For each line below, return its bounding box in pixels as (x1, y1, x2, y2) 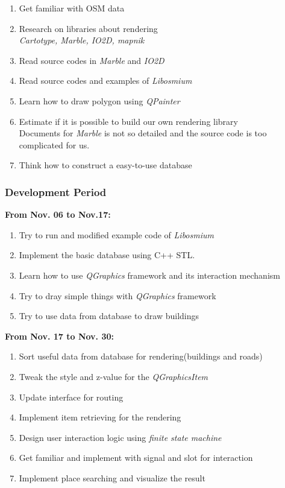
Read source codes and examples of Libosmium (19, 74, 192, 87)
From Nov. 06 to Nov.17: (5, 208, 111, 221)
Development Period (5, 184, 107, 199)
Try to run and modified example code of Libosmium (19, 228, 214, 241)
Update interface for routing (19, 390, 124, 403)
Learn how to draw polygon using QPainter (19, 94, 180, 107)
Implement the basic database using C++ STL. (19, 249, 195, 261)
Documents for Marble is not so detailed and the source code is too (19, 127, 267, 139)
